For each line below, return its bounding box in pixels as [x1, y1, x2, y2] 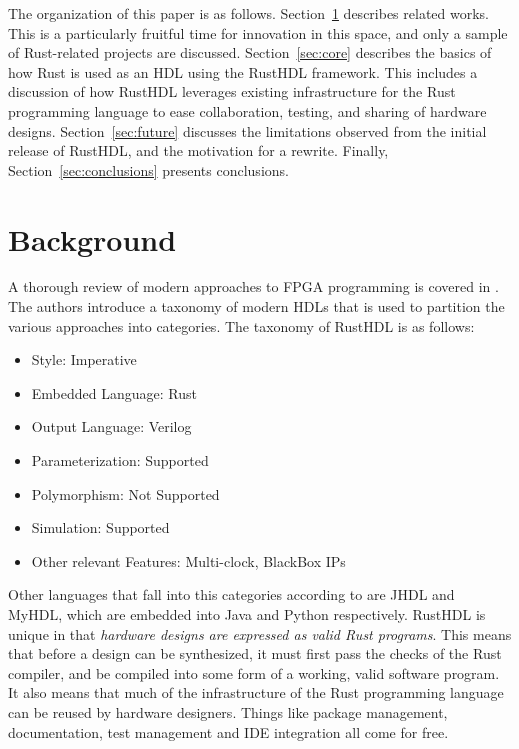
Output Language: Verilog [31, 416, 192, 437]
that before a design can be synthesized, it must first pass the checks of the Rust [8, 643, 502, 664]
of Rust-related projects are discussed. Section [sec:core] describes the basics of [8, 42, 492, 63]
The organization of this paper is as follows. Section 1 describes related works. [8, 3, 490, 23]
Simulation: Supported [31, 517, 170, 538]
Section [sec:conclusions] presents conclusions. [8, 159, 289, 180]
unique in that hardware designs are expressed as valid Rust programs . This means [8, 623, 512, 644]
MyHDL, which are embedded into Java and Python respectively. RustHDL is [8, 604, 486, 624]
